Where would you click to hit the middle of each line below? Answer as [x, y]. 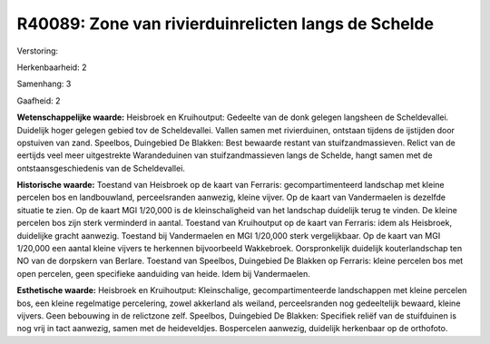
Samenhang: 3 [44, 84]
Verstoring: [38, 51]
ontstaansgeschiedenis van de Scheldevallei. [101, 168]
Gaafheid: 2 [39, 101]
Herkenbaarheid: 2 [52, 67]
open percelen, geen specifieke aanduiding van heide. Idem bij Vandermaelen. [163, 273]
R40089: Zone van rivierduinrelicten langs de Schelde [225, 24]
